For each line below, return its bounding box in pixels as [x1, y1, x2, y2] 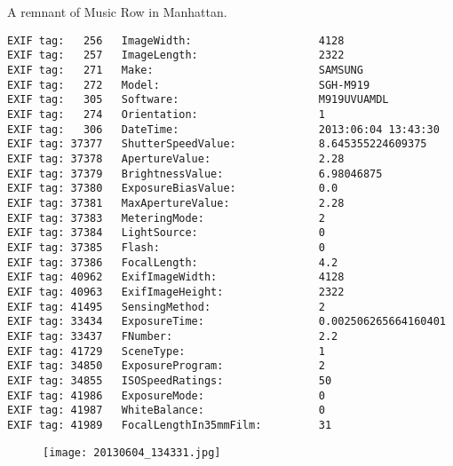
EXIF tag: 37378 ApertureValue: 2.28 [7, 153, 345, 166]
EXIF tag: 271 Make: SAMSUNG [7, 64, 363, 77]
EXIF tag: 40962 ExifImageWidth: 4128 [7, 271, 345, 284]
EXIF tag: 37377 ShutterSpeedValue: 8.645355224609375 [7, 138, 427, 151]
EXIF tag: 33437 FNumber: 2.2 [7, 329, 338, 343]
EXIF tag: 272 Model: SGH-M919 [7, 78, 370, 91]
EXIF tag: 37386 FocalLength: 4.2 [7, 256, 338, 269]
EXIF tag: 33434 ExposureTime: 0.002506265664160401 [7, 315, 446, 328]
